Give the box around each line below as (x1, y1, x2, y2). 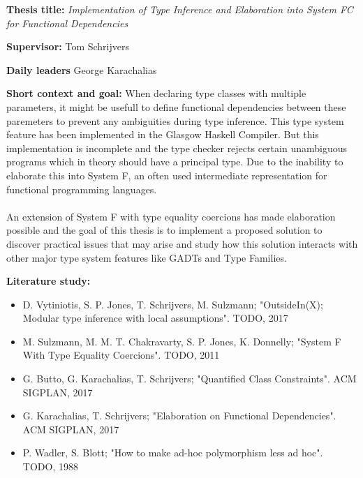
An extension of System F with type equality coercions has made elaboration (6, 209, 336, 223)
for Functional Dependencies (6, 15, 128, 30)
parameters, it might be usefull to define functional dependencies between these (6, 99, 346, 114)
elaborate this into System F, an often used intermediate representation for (6, 167, 327, 182)
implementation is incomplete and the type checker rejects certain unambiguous (6, 140, 347, 155)
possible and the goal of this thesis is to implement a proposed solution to (6, 223, 323, 237)
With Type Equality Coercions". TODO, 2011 (22, 348, 220, 362)
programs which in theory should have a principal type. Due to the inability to (6, 154, 343, 169)
